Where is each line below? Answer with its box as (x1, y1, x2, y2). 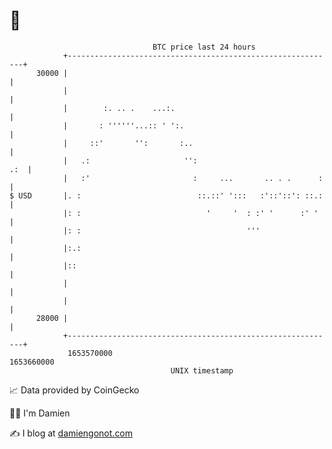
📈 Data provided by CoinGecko (9, 384, 140, 396)
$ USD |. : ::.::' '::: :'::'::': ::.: (9, 190, 324, 201)
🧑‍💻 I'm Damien (9, 407, 71, 419)
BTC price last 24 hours (152, 42, 256, 52)
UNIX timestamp (170, 365, 234, 376)
